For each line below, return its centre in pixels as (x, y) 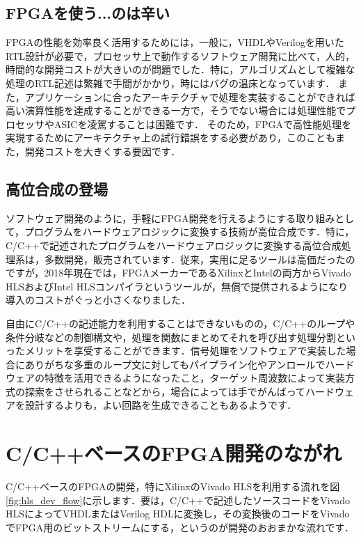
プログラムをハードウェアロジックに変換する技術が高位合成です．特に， (190, 232)
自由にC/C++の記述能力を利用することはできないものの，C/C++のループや (180, 323)
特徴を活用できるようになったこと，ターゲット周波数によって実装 (195, 378)
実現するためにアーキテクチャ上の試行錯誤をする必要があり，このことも (171, 138)
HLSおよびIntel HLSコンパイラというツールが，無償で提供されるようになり (177, 286)
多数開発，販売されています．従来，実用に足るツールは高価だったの (200, 259)
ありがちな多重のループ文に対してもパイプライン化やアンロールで (175, 364)
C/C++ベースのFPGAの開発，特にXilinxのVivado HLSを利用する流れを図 (173, 486)
